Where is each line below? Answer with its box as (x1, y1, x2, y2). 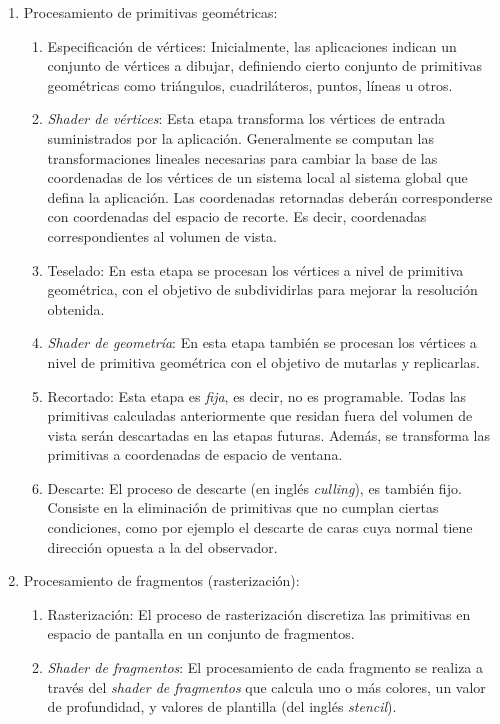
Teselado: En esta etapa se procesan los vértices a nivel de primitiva (47, 259, 464, 280)
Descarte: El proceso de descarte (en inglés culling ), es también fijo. (47, 477, 462, 498)
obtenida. (47, 298, 105, 319)
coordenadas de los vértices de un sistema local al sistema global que (47, 167, 468, 188)
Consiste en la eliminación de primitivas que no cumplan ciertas (47, 497, 439, 518)
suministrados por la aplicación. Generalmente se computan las (47, 127, 434, 148)
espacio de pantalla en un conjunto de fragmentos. (47, 623, 355, 644)
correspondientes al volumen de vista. (47, 225, 277, 246)
